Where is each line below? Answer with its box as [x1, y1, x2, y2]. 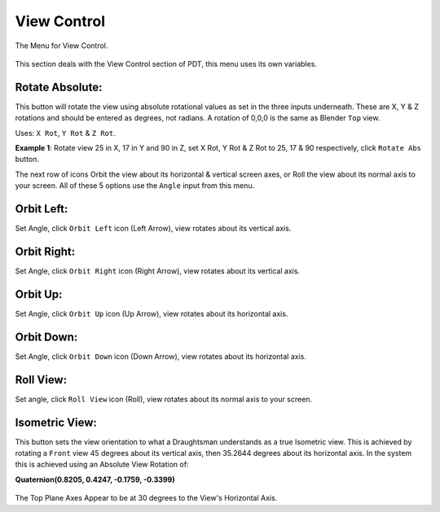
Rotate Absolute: [15, 80, 103, 94]
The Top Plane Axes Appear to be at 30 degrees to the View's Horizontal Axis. [15, 493, 278, 503]
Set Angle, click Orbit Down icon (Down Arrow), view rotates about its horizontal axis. [15, 351, 307, 361]
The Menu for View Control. [15, 41, 108, 50]
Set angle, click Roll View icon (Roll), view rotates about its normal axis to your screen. [15, 394, 313, 404]
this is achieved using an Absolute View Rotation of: [15, 460, 189, 470]
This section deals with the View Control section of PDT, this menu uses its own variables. [15, 59, 318, 68]
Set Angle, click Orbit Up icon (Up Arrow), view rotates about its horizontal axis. [15, 309, 288, 318]
